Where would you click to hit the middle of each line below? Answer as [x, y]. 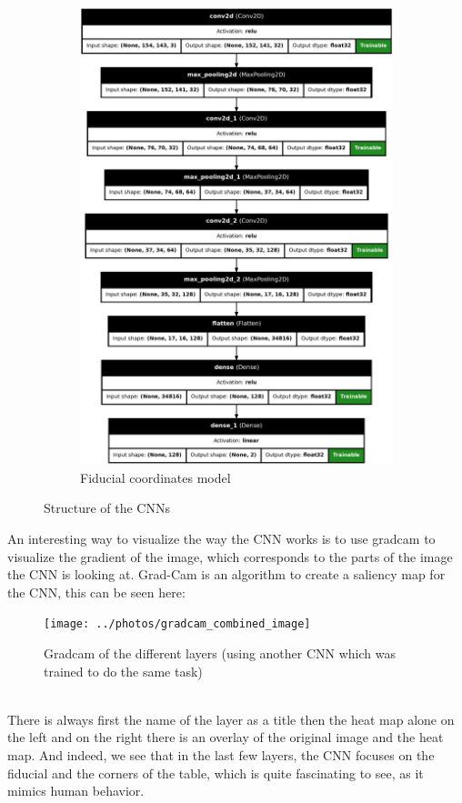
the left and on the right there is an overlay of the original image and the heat [226, 737]
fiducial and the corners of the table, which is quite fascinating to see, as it [216, 773]
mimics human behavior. [76, 791]
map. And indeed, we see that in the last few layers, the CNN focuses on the [221, 755]
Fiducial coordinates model [156, 477]
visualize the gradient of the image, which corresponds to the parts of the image [230, 556]
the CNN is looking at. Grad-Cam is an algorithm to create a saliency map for [226, 574]
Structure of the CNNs [107, 508]
